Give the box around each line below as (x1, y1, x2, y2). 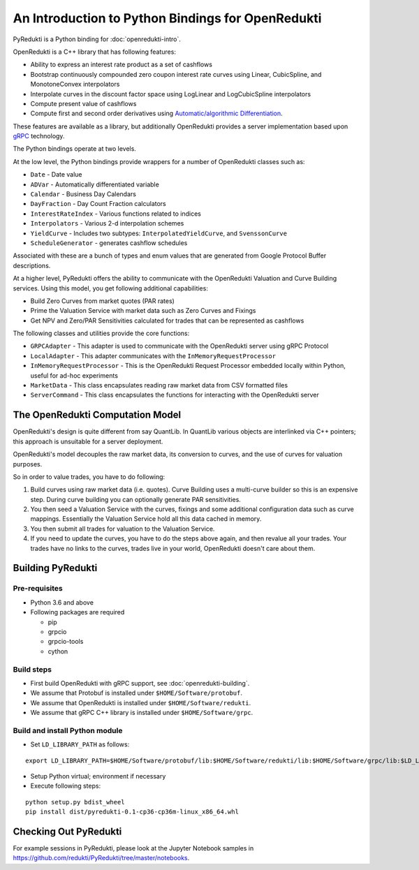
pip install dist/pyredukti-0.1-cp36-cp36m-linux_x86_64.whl (25, 808, 239, 816)
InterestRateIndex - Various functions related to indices (30, 209, 202, 218)
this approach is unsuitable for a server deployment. (13, 437, 163, 445)
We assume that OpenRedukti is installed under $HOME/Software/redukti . (30, 698, 251, 707)
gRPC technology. (13, 132, 65, 140)
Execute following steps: (30, 782, 101, 790)
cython (47, 647, 68, 656)
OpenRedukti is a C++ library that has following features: (13, 47, 176, 56)
